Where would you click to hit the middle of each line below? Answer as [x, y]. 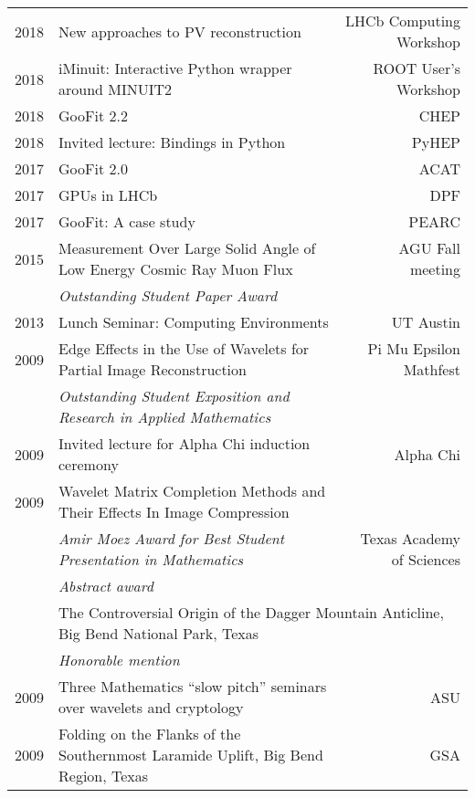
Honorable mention [119, 660]
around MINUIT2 [116, 89]
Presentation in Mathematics [151, 559]
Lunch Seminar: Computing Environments [194, 322]
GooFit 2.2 [93, 115]
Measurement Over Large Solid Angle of [187, 248]
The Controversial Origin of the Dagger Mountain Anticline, [251, 612]
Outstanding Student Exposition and [174, 396]
